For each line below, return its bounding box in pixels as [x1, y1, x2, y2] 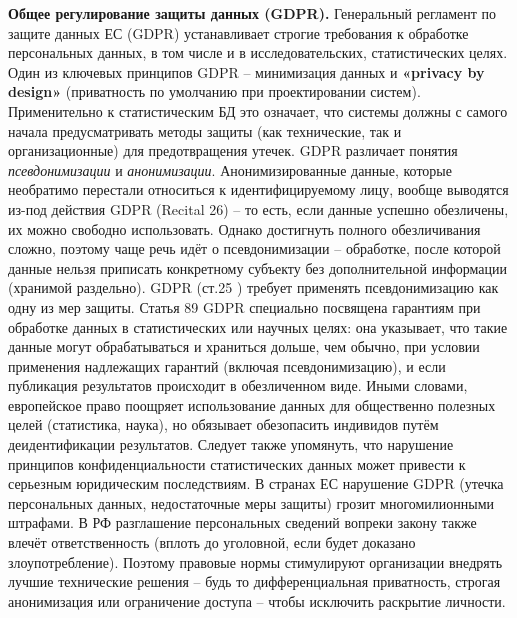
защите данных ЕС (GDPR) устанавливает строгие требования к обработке [8, 22, 469, 43]
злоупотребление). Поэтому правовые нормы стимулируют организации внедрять [8, 551, 503, 572]
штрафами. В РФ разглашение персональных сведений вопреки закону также [8, 512, 477, 533]
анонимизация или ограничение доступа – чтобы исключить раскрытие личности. [8, 590, 506, 611]
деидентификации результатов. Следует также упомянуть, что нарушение [8, 434, 454, 455]
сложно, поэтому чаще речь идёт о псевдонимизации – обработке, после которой [8, 238, 501, 259]
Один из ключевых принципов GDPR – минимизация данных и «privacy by [8, 61, 485, 82]
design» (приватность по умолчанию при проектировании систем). [8, 81, 421, 102]
